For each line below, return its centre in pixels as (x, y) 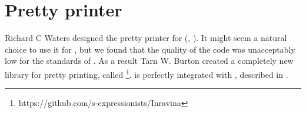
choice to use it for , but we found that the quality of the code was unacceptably (150, 49)
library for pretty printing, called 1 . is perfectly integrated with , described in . (147, 73)
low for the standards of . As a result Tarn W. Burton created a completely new (149, 61)
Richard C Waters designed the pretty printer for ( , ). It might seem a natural (146, 38)
